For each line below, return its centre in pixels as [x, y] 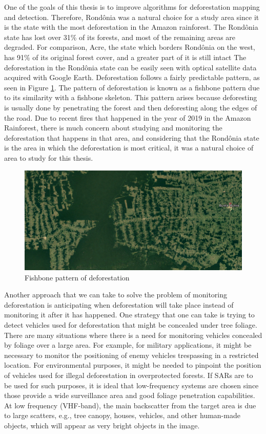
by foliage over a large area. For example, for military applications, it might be [128, 345]
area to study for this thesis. [49, 157]
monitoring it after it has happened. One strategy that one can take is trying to [129, 315]
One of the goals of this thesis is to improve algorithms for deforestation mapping [132, 7]
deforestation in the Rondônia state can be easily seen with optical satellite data [130, 67]
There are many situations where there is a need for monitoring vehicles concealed [133, 335]
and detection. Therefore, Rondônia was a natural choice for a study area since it [132, 17]
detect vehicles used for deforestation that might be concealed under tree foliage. [131, 325]
